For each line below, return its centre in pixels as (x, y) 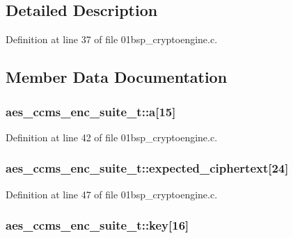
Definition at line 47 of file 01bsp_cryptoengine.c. (112, 194)
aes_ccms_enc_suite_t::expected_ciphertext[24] (147, 168)
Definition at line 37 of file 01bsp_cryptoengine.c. (112, 39)
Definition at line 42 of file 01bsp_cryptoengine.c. (112, 137)
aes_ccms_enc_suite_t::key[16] (97, 225)
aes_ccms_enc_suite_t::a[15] (91, 111)
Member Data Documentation (117, 77)
